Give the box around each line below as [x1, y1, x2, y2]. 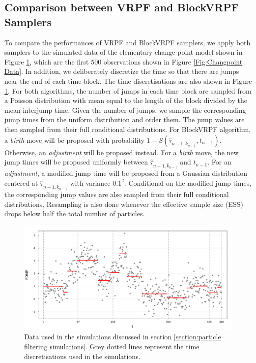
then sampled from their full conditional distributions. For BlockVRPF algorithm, [4, 124, 251, 134]
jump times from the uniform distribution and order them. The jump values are [4, 114, 245, 125]
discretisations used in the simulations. [24, 351, 141, 361]
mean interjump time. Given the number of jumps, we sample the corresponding [4, 104, 246, 115]
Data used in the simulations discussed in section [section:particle [24, 331, 221, 342]
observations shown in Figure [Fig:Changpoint [103, 56, 243, 66]
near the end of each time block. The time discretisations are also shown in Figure [4, 75, 252, 86]
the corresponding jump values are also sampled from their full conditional [4, 189, 229, 199]
